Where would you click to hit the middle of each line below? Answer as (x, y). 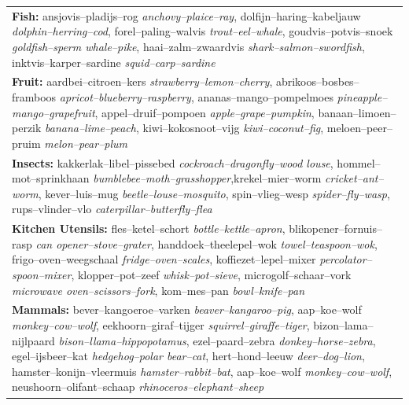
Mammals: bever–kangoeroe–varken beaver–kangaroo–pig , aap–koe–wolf (187, 309)
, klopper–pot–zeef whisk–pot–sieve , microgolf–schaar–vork (211, 274)
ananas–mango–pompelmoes (265, 96)
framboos (34, 96)
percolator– (346, 259)
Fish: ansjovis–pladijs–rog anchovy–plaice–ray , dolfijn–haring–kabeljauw (186, 15)
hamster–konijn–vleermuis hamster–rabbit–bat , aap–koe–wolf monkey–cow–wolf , (202, 371)
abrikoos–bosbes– (317, 81)
